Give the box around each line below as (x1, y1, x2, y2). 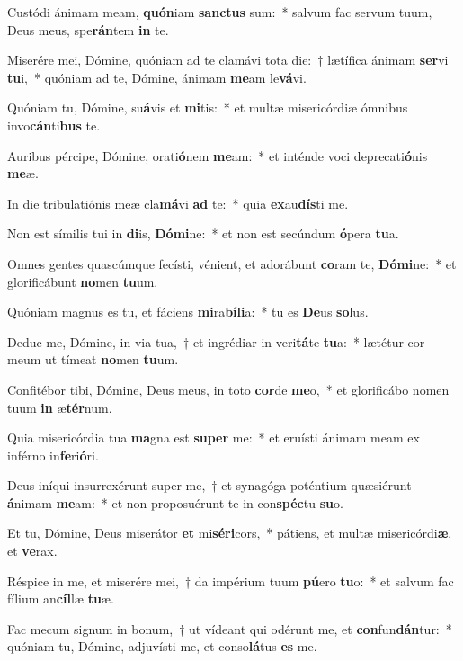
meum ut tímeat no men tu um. (7, 350, 179, 369)
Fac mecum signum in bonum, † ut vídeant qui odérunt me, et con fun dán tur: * (7, 619, 452, 638)
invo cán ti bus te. (7, 115, 101, 134)
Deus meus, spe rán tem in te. (7, 20, 169, 39)
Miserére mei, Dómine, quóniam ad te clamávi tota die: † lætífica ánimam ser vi (7, 50, 449, 69)
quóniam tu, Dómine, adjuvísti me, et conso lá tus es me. (7, 637, 317, 656)
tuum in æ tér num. (7, 397, 112, 416)
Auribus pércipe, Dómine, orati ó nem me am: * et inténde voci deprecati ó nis (7, 146, 428, 165)
